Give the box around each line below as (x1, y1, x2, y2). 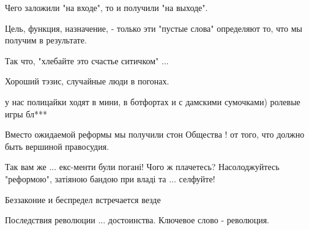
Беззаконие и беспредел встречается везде (5, 193, 161, 206)
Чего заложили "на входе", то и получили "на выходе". (5, 1, 208, 13)
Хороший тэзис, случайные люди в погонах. (5, 75, 169, 87)
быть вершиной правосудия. (5, 139, 110, 152)
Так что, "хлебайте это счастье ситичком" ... (5, 54, 169, 67)
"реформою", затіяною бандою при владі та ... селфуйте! (5, 172, 215, 185)
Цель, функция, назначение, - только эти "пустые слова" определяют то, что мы (5, 21, 302, 34)
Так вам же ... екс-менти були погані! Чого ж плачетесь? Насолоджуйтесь (5, 160, 280, 173)
